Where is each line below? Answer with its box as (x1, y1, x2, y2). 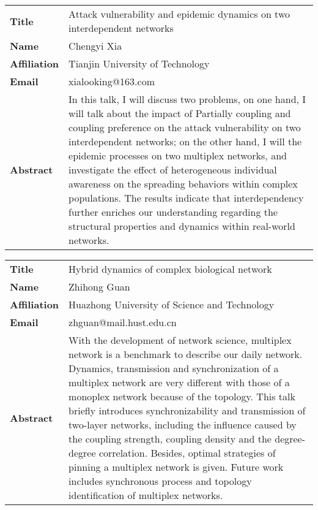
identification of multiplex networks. (68, 488, 223, 502)
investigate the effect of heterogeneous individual (68, 162, 277, 177)
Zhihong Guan (68, 280, 130, 294)
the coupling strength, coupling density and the (68, 432, 272, 446)
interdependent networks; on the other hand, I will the (68, 134, 302, 148)
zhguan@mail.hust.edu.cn (68, 315, 177, 329)
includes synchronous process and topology (68, 474, 252, 488)
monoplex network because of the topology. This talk (68, 389, 295, 403)
